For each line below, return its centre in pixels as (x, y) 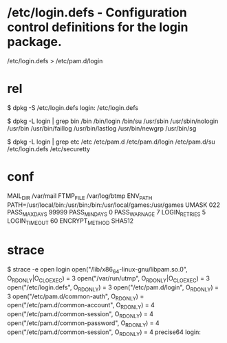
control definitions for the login (98, 27)
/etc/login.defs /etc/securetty (49, 148)
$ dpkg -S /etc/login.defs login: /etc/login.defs (73, 107)
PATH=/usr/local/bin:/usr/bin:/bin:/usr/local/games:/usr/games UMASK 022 (114, 205)
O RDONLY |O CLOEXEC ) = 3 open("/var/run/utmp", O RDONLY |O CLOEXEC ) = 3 (108, 279)
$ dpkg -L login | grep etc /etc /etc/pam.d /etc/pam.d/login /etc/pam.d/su (111, 142)
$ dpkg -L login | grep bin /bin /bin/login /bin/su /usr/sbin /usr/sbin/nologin (113, 121)
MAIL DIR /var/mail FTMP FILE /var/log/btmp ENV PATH (80, 196)
